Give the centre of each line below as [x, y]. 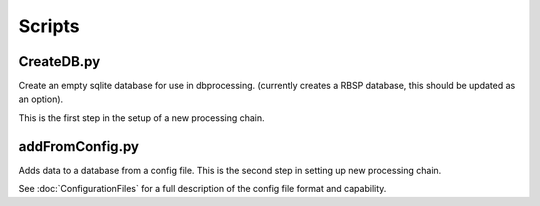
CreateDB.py [59, 61]
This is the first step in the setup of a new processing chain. [141, 117]
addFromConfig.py [79, 146]
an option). [41, 99]
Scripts [49, 26]
